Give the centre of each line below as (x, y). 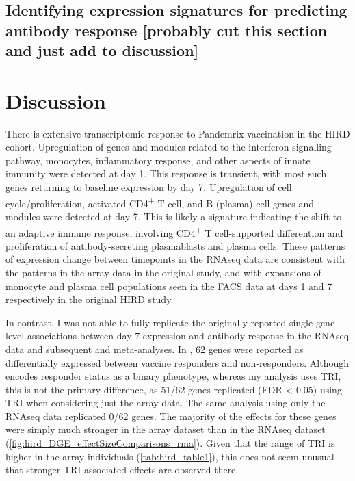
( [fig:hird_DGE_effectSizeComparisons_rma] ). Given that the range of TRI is (170, 443)
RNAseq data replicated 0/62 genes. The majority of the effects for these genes (171, 416)
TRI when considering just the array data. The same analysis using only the (166, 403)
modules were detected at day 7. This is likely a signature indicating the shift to (174, 216)
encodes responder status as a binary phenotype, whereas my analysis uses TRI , (173, 376)
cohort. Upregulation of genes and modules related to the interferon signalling (169, 147)
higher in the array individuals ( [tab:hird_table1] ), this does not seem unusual (170, 456)
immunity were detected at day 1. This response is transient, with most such (166, 173)
